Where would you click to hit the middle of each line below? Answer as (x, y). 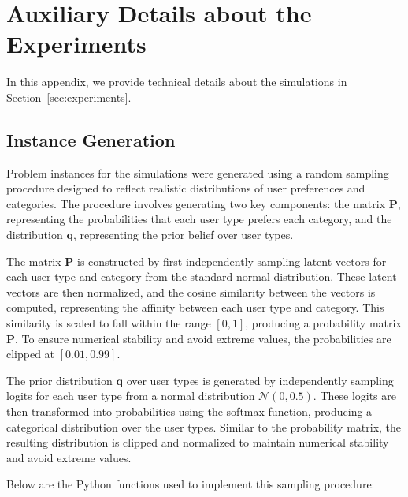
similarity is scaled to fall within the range (109, 323)
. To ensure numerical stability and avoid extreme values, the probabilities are (203, 338)
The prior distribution (59, 380)
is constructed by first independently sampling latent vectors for (232, 261)
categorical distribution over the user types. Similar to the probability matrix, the (204, 426)
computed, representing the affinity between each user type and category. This (195, 307)
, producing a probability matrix (323, 323)
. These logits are (354, 396)
